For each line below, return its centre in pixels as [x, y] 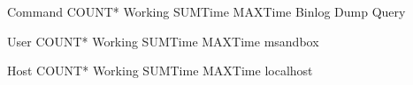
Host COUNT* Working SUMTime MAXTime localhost [160, 71]
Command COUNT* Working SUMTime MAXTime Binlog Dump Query [206, 11]
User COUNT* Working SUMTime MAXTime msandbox [163, 41]
